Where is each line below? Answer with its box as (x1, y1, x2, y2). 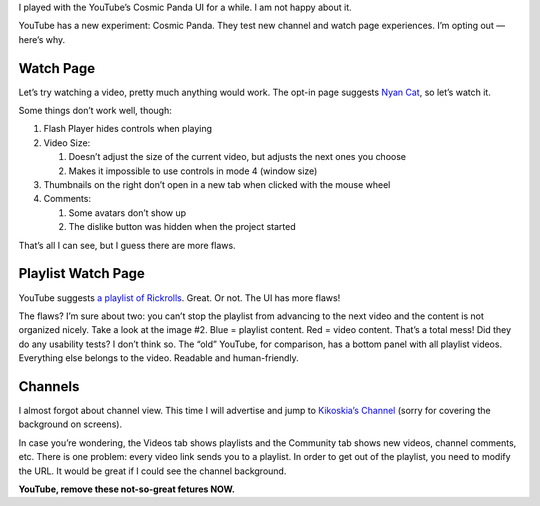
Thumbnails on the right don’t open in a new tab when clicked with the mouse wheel (43, 179, 391, 191)
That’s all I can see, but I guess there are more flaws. (18, 239, 236, 251)
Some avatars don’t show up (68, 206, 187, 219)
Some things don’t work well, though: (18, 105, 172, 117)
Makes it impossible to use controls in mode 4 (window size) (68, 165, 318, 177)
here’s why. (18, 33, 66, 45)
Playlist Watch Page (18, 265, 145, 282)
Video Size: (43, 136, 91, 149)
